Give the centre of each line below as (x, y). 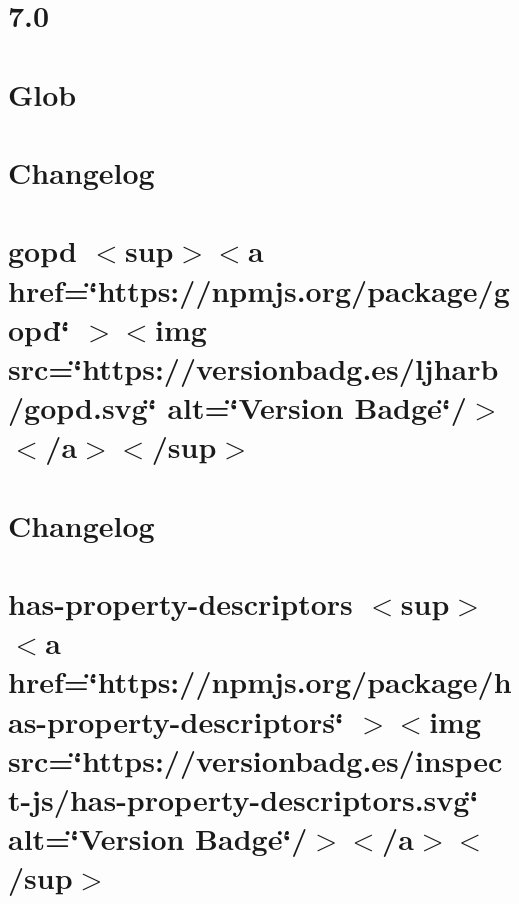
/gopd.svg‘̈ (82, 407)
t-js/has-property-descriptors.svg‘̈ (243, 798)
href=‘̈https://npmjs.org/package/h (260, 681)
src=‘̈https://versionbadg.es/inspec (255, 759)
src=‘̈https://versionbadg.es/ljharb (253, 367)
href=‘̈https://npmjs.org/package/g (259, 289)
